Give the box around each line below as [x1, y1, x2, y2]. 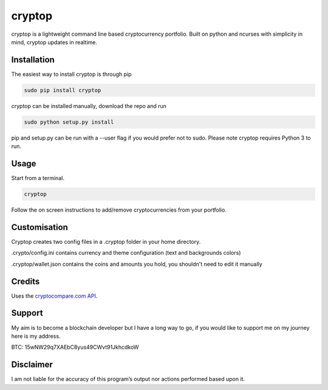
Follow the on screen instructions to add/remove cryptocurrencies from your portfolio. [11, 206, 227, 213]
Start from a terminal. [11, 175, 65, 182]
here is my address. [11, 332, 61, 340]
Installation [11, 55, 55, 65]
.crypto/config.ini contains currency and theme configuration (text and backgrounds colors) [11, 249, 241, 257]
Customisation [11, 222, 68, 232]
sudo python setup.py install [24, 118, 114, 126]
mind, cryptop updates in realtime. [11, 38, 97, 45]
